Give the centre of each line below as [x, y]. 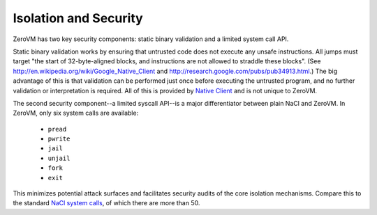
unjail [59, 158]
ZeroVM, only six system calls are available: [76, 113]
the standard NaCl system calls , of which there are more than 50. [106, 203]
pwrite [59, 139]
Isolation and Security [78, 18]
